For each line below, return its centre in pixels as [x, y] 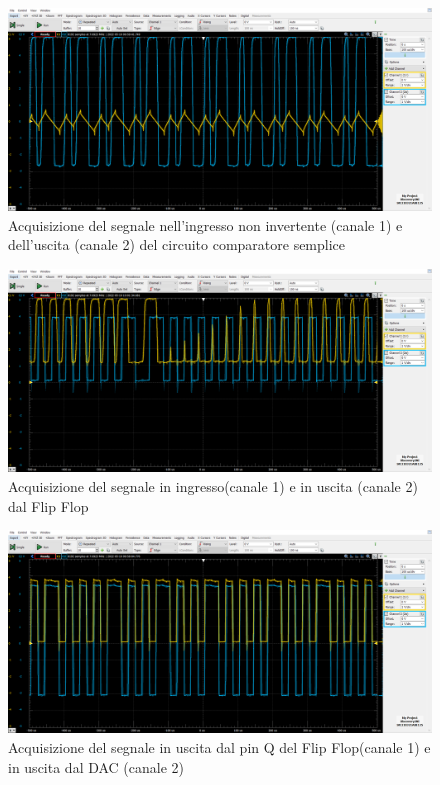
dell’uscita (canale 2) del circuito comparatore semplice [177, 244]
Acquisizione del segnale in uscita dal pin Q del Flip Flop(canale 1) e [219, 747]
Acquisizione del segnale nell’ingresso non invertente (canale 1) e [205, 224]
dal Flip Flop [48, 505]
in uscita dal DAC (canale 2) [96, 766]
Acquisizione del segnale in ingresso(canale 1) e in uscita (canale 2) [213, 485]
